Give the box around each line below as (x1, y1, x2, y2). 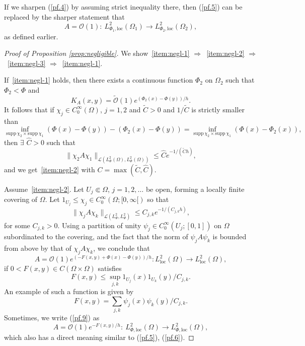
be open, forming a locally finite (145, 183, 245, 194)
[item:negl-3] (8, 57, 46, 68)
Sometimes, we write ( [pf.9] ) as (4, 312, 100, 323)
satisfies (98, 263, 122, 273)
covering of (4, 194, 38, 204)
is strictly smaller (191, 104, 245, 114)
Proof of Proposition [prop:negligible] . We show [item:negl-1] (4, 48, 190, 58)
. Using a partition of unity (57, 220, 141, 230)
